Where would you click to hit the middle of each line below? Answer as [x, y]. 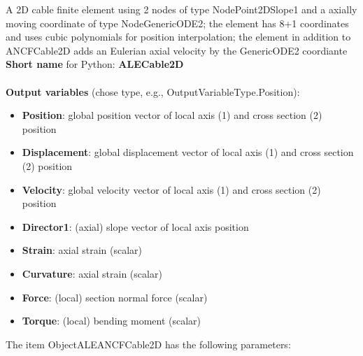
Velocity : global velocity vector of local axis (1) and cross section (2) [171, 189]
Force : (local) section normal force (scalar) [115, 297]
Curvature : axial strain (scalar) [92, 273]
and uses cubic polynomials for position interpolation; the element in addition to [178, 37]
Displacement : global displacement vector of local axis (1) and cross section [188, 152]
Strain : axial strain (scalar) [82, 250]
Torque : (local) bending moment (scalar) [112, 321]
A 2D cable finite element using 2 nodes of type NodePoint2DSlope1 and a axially [181, 9]
